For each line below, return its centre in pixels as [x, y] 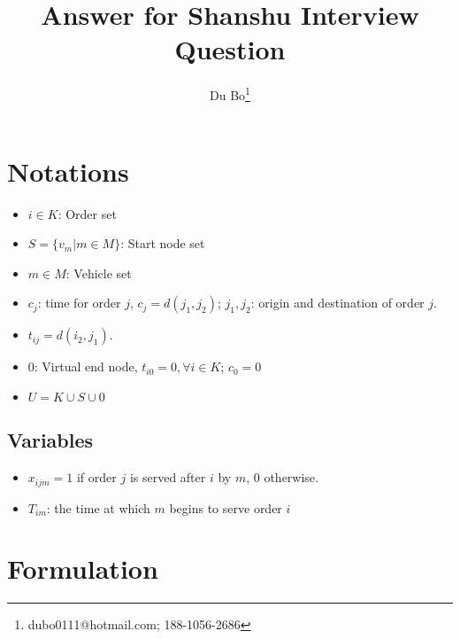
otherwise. [291, 477]
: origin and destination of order [337, 303]
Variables [50, 440]
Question [230, 49]
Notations [68, 171]
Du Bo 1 [230, 94]
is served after [168, 477]
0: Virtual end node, [83, 366]
